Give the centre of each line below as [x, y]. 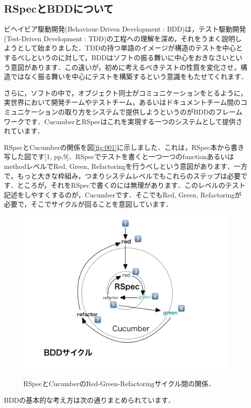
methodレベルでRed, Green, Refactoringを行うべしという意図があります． [119, 166]
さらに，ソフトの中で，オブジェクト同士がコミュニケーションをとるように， [125, 92]
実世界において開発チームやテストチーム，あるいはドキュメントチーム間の [122, 102]
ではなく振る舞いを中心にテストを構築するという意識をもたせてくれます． [129, 76]
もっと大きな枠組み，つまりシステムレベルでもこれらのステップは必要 [129, 175]
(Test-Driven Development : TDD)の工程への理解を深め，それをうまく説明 [119, 38]
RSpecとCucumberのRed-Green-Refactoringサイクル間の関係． [119, 384]
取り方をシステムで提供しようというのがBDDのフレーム [154, 111]
